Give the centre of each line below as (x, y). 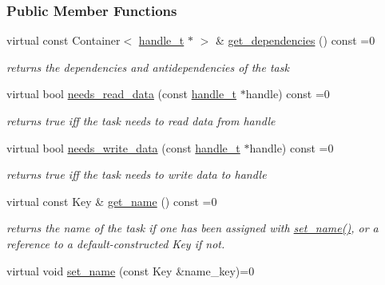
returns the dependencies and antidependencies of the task (148, 67)
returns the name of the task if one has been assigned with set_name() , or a (192, 228)
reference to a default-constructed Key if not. (116, 243)
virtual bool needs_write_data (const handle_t (123, 147)
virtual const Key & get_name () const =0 (112, 201)
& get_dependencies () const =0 (295, 40)
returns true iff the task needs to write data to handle (137, 174)
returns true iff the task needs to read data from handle (141, 121)
